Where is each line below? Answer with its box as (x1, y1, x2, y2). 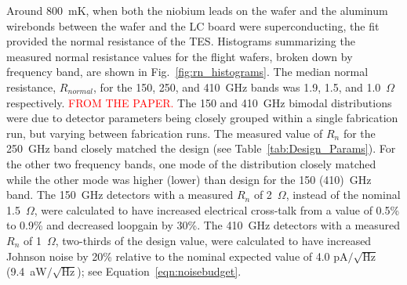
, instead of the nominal (285, 186, 401, 203)
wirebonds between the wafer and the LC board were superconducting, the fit (6, 17, 380, 34)
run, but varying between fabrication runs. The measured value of (6, 124, 323, 141)
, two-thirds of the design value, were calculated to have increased (55, 232, 372, 248)
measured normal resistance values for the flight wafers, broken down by (6, 48, 353, 64)
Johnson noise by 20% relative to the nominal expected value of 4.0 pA (6, 247, 348, 264)
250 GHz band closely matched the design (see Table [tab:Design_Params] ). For (6, 140, 396, 157)
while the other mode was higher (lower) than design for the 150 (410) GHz (6, 171, 372, 187)
